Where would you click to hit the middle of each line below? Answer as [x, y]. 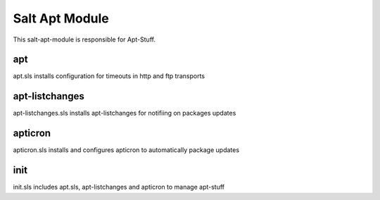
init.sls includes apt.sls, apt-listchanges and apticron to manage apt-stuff [119, 187]
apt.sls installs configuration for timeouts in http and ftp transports [109, 76]
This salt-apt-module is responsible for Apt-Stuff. [84, 39]
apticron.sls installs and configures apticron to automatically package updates [126, 150]
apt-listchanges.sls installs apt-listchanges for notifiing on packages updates [125, 113]
